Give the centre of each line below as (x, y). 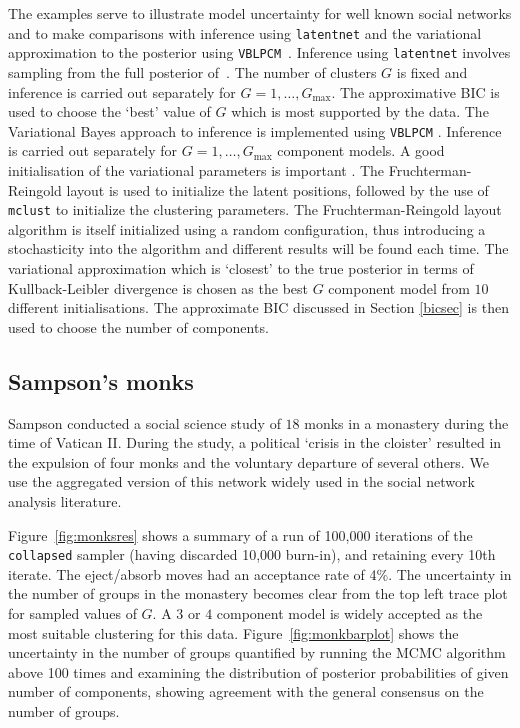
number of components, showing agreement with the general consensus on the (246, 691)
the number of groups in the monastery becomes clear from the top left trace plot (258, 593)
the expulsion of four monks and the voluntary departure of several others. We (248, 461)
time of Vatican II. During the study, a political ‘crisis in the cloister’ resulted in (255, 442)
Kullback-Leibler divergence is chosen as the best (158, 287)
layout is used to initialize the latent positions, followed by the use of (277, 189)
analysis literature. (65, 500)
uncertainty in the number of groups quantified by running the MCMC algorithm (257, 652)
